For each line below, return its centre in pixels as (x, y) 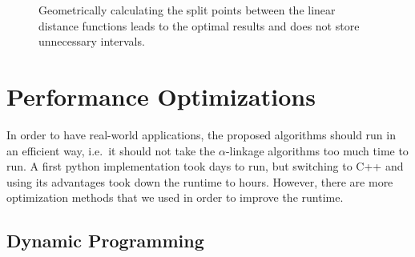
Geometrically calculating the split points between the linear (187, 10)
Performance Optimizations (161, 96)
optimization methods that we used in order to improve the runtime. (175, 197)
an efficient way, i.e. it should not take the (111, 150)
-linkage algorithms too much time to (317, 150)
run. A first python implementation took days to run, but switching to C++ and (205, 166)
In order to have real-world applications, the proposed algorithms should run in (201, 134)
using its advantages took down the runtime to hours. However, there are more (200, 181)
